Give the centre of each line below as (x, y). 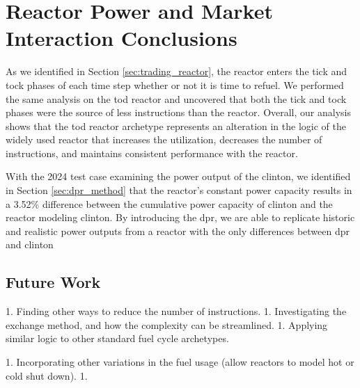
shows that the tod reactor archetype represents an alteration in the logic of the (176, 126)
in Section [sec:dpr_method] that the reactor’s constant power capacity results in (179, 190)
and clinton (30, 244)
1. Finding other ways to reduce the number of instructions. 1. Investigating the (176, 311)
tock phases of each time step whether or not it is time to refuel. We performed (175, 84)
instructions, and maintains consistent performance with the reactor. (152, 153)
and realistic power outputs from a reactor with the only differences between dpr (178, 231)
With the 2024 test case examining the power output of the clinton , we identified (178, 176)
